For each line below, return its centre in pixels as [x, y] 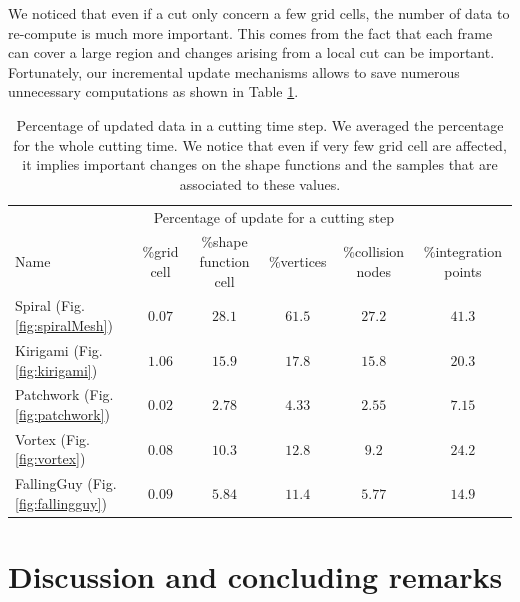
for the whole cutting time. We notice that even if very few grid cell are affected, [260, 144]
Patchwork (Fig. [64, 394]
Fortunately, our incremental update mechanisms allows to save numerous [234, 71]
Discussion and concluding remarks [255, 576]
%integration [463, 251]
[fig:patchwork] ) [62, 413]
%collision [374, 251]
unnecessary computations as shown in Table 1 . [153, 91]
